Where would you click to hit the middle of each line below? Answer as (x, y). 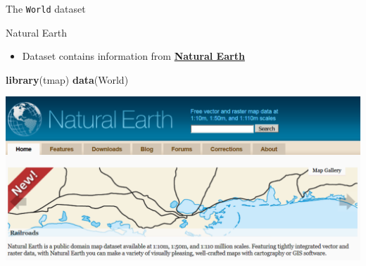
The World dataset (46, 8)
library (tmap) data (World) (67, 79)
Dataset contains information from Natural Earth (133, 56)
